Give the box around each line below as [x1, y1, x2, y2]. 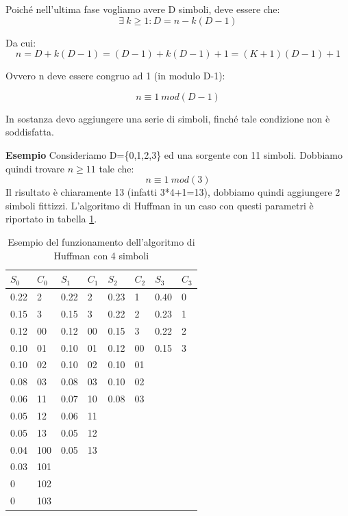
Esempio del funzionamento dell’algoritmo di [8, 234, 195, 248]
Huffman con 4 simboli [53, 248, 149, 262]
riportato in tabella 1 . [5, 211, 97, 226]
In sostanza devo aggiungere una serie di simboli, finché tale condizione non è [5, 111, 330, 125]
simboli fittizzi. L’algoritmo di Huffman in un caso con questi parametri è [5, 198, 314, 212]
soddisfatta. [5, 125, 54, 139]
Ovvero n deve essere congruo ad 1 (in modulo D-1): [5, 68, 225, 83]
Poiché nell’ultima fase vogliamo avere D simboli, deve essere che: [5, 2, 280, 16]
